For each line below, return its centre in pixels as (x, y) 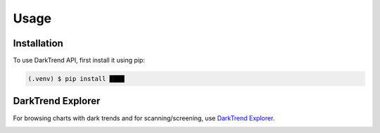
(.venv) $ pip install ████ (76, 79)
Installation (38, 43)
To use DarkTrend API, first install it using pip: (79, 61)
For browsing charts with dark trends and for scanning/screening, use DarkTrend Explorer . (144, 118)
